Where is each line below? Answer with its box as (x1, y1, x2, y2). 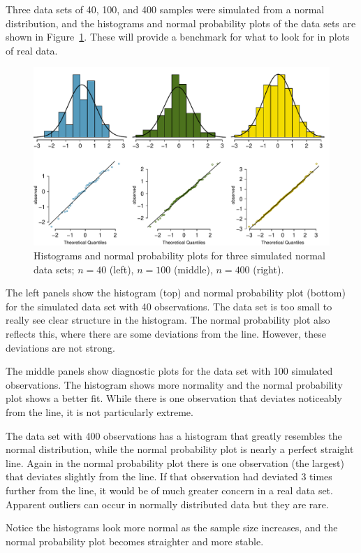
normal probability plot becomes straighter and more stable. (6, 533, 264, 548)
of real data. (6, 43, 58, 57)
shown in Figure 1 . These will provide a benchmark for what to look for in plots (6, 29, 350, 44)
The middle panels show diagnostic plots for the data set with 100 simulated (6, 364, 333, 378)
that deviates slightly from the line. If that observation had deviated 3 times (6, 469, 332, 484)
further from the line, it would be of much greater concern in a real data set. (6, 482, 333, 497)
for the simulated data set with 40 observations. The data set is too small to (6, 299, 332, 313)
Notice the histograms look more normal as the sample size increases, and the (6, 520, 338, 535)
